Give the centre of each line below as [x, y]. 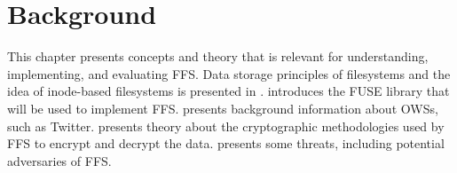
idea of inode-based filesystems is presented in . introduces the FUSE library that [228, 91]
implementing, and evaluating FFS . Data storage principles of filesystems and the [229, 73]
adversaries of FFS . [59, 160]
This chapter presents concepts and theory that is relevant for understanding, [218, 56]
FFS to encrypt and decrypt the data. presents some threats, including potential [226, 143]
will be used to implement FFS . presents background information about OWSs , [223, 108]
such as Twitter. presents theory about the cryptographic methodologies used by [226, 126]
